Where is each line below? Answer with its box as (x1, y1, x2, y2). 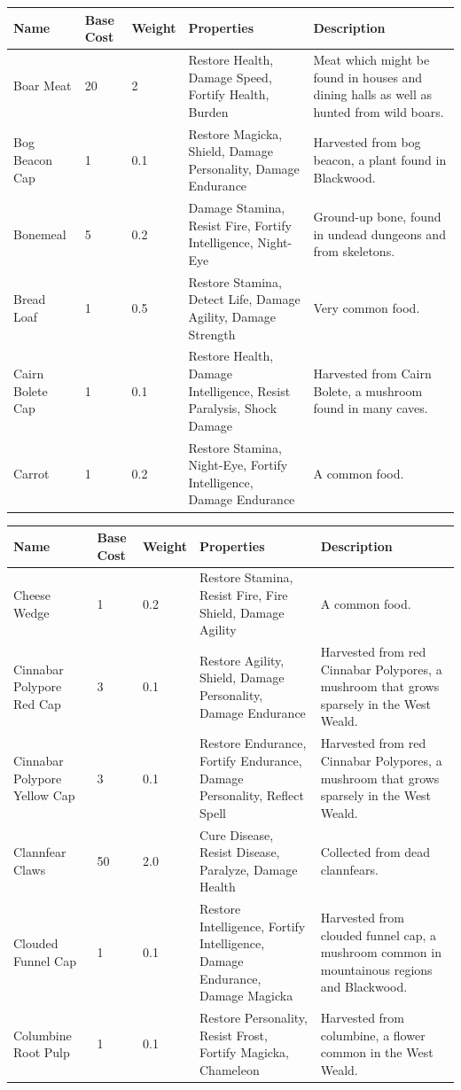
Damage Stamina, (188, 199, 285, 217)
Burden (188, 102, 229, 121)
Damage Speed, (188, 67, 272, 86)
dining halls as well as (313, 85, 433, 104)
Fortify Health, (188, 85, 270, 104)
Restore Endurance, (199, 734, 307, 752)
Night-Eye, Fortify (188, 455, 288, 474)
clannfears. (320, 860, 379, 878)
